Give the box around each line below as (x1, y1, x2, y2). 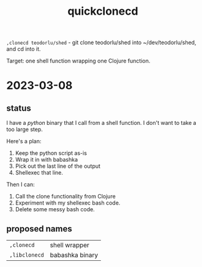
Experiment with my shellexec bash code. (15, 199, 121, 206)
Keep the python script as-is (15, 149, 88, 157)
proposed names (6, 224, 72, 234)
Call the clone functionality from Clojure (15, 193, 116, 200)
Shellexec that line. (15, 169, 63, 176)
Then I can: (6, 181, 35, 188)
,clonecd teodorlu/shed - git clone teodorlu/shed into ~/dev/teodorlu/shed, (6, 39, 196, 47)
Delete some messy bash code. (15, 206, 95, 213)
